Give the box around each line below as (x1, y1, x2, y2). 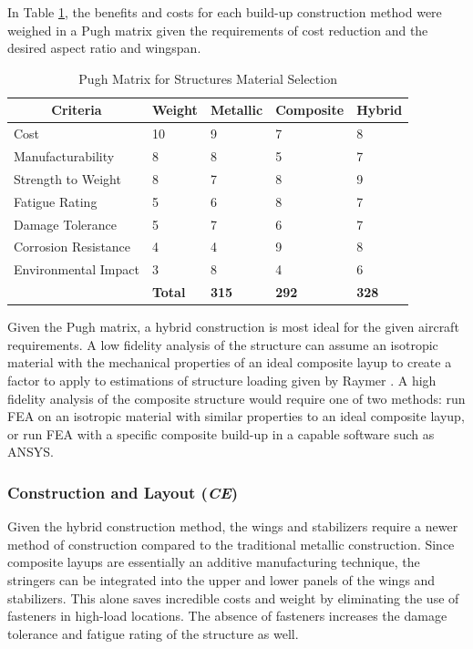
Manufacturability (14, 147, 115, 166)
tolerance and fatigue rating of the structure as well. (7, 623, 299, 643)
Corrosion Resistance (14, 237, 131, 256)
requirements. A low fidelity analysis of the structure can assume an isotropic (7, 335, 438, 354)
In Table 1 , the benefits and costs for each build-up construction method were (7, 3, 442, 21)
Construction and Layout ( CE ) (7, 480, 239, 503)
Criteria (51, 100, 102, 119)
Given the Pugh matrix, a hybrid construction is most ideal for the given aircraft (7, 317, 459, 336)
